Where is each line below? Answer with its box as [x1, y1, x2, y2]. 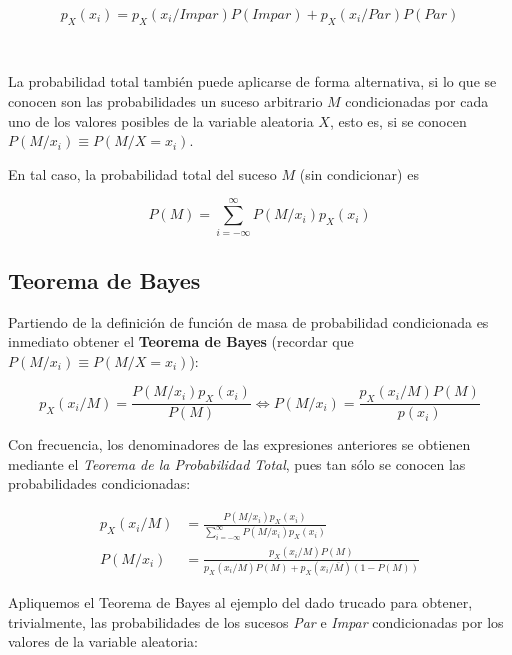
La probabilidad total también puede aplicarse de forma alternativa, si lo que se [8, 71, 497, 92]
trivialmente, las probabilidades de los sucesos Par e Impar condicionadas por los [8, 611, 504, 632]
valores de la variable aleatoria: [8, 631, 198, 652]
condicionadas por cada [345, 90, 489, 111]
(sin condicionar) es [299, 163, 419, 184]
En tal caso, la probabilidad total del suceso [8, 163, 277, 184]
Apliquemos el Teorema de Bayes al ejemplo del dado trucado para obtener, [8, 591, 473, 612]
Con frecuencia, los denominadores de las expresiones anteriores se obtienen [8, 434, 471, 455]
